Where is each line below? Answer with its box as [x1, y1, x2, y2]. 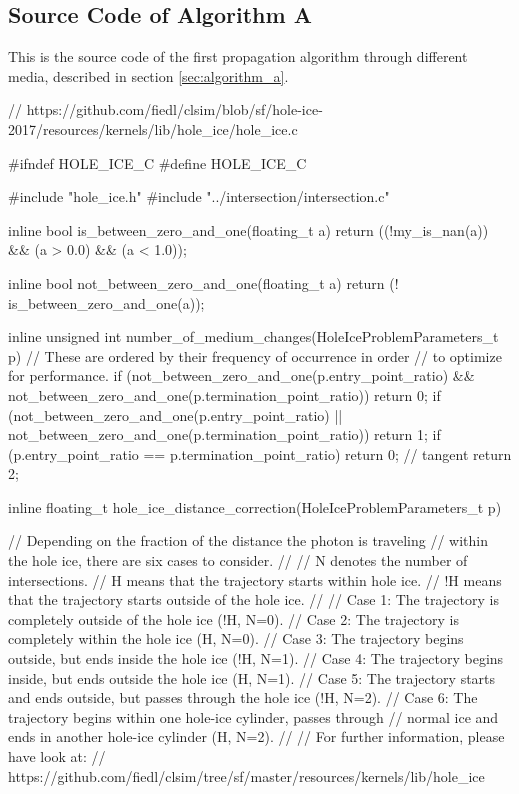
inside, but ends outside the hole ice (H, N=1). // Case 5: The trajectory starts [8, 667, 496, 688]
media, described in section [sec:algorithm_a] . [8, 65, 289, 86]
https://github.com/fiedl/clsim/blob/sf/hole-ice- [26, 99, 323, 120]
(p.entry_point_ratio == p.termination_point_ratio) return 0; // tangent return [8, 443, 512, 464]
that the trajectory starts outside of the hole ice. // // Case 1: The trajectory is [8, 589, 499, 610]
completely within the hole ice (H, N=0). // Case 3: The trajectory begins [8, 628, 464, 649]
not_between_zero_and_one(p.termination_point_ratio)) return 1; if [8, 424, 441, 445]
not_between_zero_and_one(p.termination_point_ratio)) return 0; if [8, 384, 441, 405]
